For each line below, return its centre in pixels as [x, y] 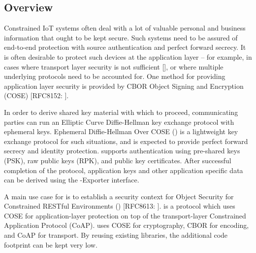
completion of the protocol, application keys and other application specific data [124, 170]
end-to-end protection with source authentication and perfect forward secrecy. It [125, 47]
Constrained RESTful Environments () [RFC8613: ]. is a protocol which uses [120, 206]
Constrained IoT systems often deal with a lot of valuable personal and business [125, 28]
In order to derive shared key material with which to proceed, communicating [121, 112]
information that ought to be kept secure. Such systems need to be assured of [121, 37]
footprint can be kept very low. [51, 244]
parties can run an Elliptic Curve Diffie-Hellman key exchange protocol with [119, 122]
